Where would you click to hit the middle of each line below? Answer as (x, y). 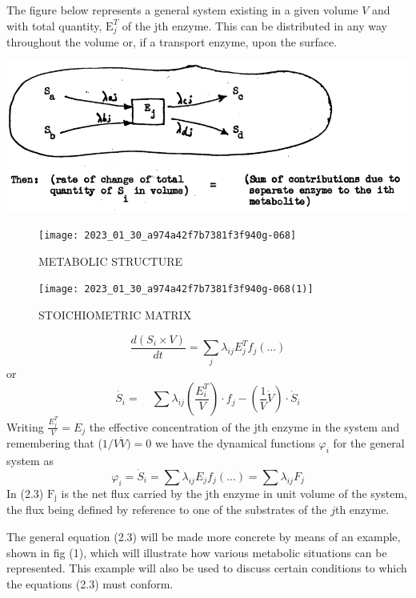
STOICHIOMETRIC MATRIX (115, 315)
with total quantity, (54, 25)
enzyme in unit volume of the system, (315, 493)
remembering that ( (54, 443)
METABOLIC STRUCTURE (111, 261)
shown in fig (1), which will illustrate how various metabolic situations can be (197, 552)
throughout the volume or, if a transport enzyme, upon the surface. (172, 42)
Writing (25, 426)
